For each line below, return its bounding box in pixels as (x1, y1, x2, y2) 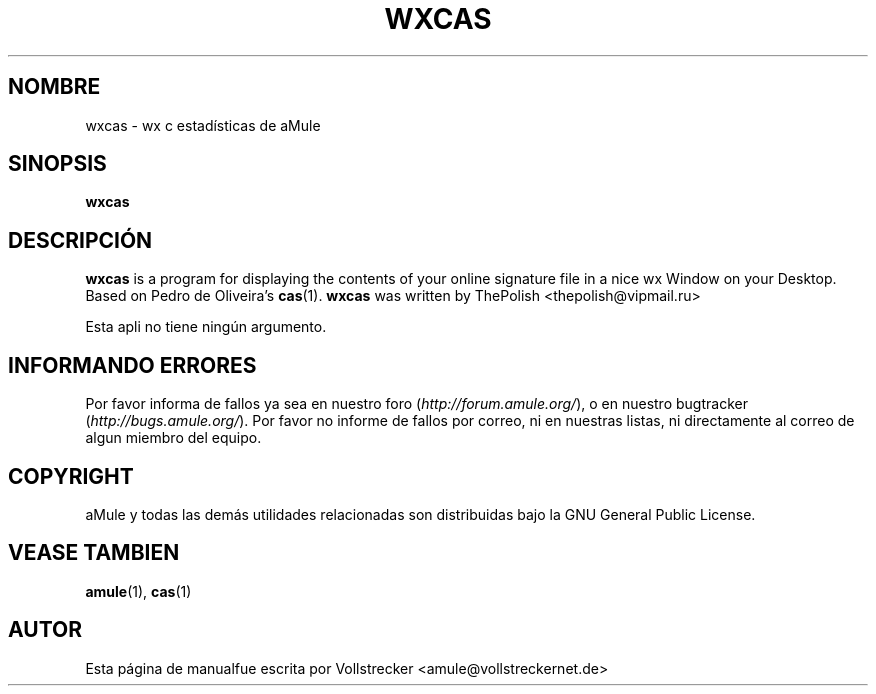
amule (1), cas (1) (85, 582, 192, 600)
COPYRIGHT (8, 463, 134, 489)
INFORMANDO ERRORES (8, 352, 257, 378)
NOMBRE (8, 74, 101, 100)
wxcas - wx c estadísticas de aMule (85, 116, 321, 134)
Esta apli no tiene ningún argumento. (85, 318, 327, 336)
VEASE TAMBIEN (8, 540, 180, 566)
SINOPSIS (8, 151, 107, 177)
